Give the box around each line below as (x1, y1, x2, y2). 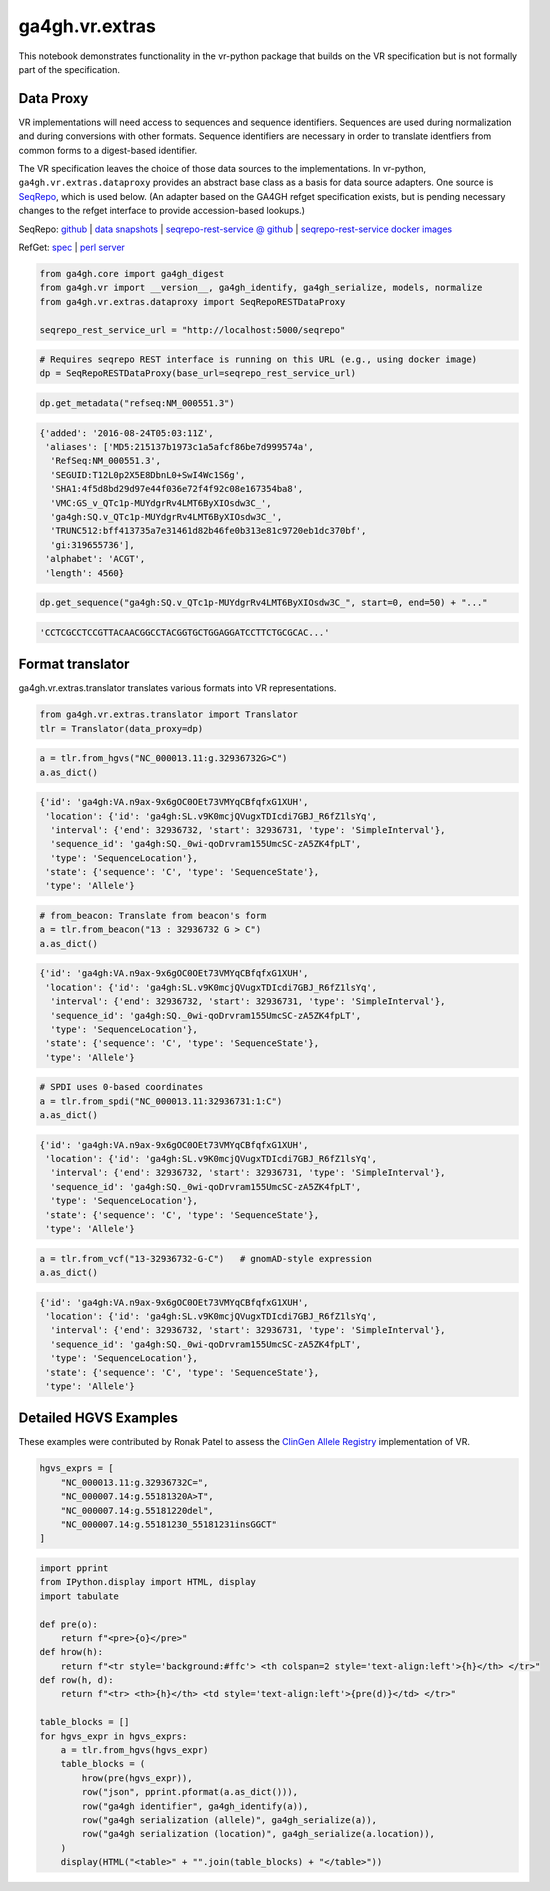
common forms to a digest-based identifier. (18, 144, 198, 156)
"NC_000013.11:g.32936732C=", (60, 1476, 209, 1488)
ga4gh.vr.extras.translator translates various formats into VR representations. (18, 682, 337, 694)
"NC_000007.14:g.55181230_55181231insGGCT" (60, 1518, 277, 1530)
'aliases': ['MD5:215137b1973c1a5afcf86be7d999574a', (45, 441, 314, 453)
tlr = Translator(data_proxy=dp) (39, 723, 204, 734)
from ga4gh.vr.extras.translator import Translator (39, 709, 299, 720)
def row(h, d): (39, 1675, 114, 1686)
